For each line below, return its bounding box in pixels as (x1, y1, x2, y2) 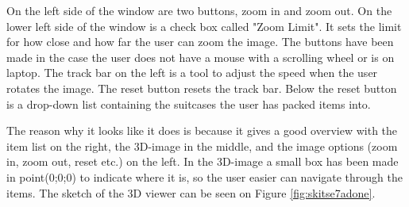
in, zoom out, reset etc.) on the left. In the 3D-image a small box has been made (6, 153, 399, 170)
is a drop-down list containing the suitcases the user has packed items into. (6, 95, 371, 112)
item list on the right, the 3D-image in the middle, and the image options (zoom (6, 137, 398, 154)
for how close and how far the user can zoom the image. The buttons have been (6, 33, 394, 50)
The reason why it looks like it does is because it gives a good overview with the (6, 122, 398, 139)
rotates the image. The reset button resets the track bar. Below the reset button (6, 79, 397, 96)
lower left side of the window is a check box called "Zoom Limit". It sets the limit (6, 17, 402, 34)
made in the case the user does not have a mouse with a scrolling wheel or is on (6, 48, 395, 65)
